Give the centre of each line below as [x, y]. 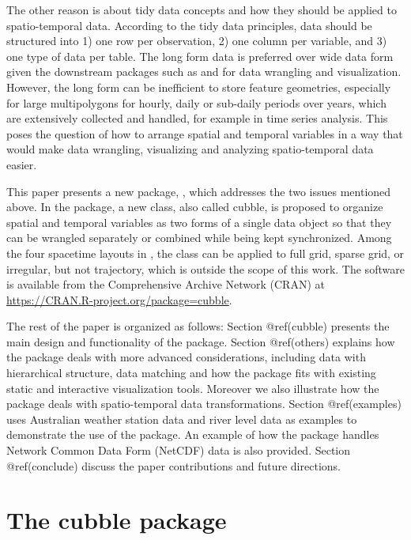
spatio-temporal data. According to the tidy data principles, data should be [189, 25]
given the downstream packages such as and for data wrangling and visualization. [204, 72]
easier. [22, 164]
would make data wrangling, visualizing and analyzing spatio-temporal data [190, 149]
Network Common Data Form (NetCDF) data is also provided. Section [179, 450]
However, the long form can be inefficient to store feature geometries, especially [199, 87]
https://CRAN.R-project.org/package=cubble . [119, 299]
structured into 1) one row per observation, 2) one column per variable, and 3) [197, 41]
